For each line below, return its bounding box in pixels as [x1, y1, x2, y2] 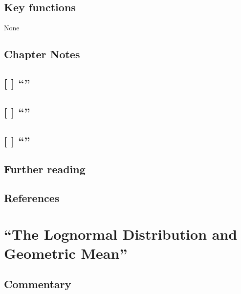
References [4, 190, 60, 205]
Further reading [4, 161, 86, 177]
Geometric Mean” [4, 243, 128, 263]
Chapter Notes [4, 46, 80, 62]
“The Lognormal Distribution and [4, 224, 238, 244]
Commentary [4, 276, 71, 292]
